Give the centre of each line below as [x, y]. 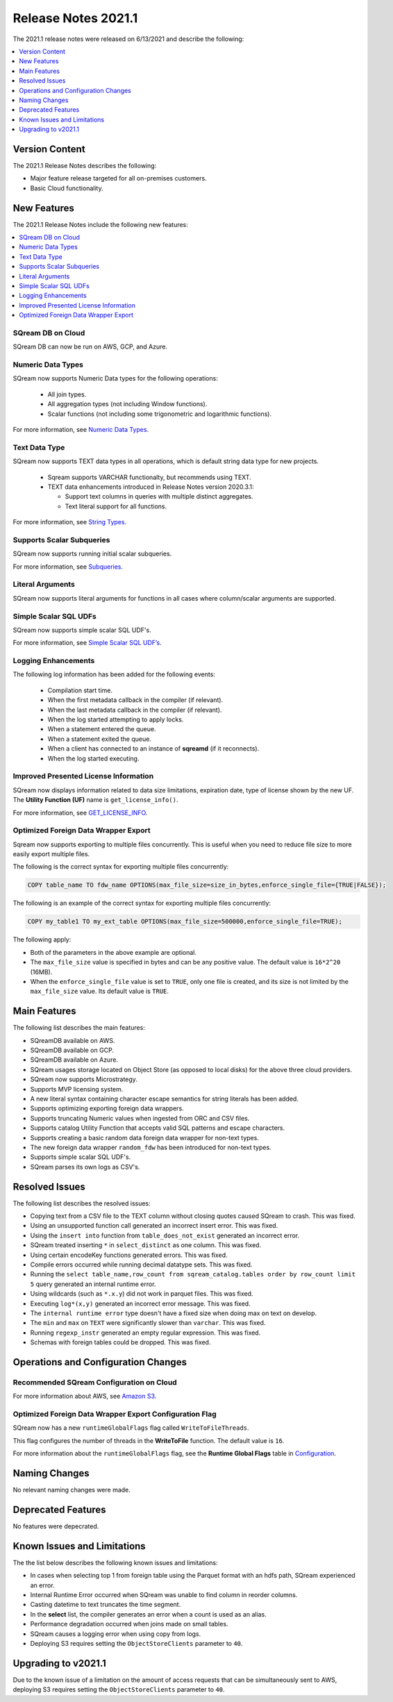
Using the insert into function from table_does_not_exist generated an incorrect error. [165, 1235]
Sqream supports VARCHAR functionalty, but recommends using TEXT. [149, 477]
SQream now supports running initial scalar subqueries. [92, 554]
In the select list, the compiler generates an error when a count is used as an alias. [148, 1614]
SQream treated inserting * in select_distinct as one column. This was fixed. [146, 1245]
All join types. [67, 394]
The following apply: [42, 940]
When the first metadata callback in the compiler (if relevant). [135, 700]
